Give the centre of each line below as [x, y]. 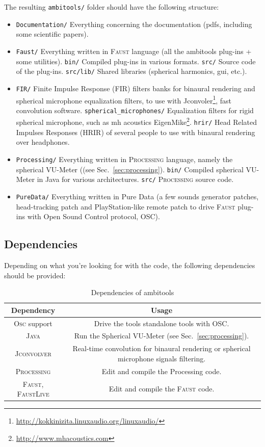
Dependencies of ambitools [132, 292]
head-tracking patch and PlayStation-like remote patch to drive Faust [126, 206]
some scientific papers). [52, 34]
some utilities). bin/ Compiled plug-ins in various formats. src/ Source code [136, 61]
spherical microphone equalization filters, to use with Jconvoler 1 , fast [124, 99]
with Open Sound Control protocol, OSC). [94, 216]
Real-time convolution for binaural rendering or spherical [162, 348]
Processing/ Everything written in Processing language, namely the [124, 159]
